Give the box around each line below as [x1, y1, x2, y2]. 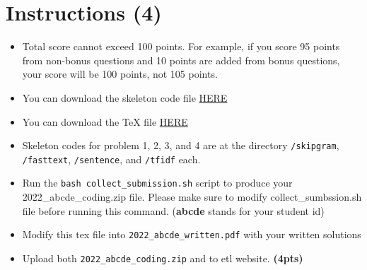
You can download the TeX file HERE [22, 114, 188, 129]
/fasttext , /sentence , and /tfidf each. [22, 151, 201, 166]
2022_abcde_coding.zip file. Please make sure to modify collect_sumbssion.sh [22, 189, 362, 204]
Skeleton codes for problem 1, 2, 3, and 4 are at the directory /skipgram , [22, 138, 339, 153]
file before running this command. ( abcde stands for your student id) [22, 203, 325, 218]
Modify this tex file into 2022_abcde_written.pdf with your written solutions [22, 227, 361, 242]
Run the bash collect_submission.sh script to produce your [22, 175, 293, 190]
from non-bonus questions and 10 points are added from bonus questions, [22, 52, 340, 67]
